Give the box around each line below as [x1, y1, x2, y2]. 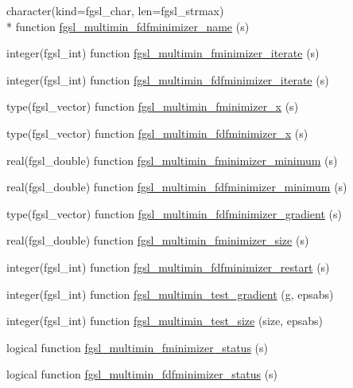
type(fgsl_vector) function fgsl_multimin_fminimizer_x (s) [6, 98, 299, 115]
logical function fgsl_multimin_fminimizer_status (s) [6, 339, 268, 355]
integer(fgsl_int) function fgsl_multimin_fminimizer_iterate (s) [6, 45, 320, 61]
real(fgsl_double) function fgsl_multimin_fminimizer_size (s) [6, 232, 309, 249]
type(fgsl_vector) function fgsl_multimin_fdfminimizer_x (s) [6, 124, 308, 141]
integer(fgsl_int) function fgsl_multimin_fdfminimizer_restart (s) [6, 258, 330, 275]
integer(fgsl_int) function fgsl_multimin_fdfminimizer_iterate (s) [6, 71, 329, 88]
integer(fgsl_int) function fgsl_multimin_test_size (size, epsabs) [6, 312, 324, 329]
